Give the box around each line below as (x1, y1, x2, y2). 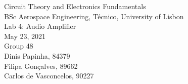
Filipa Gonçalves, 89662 (4, 60, 78, 71)
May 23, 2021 (4, 30, 46, 41)
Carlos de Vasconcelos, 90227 (4, 70, 94, 81)
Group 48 (4, 40, 33, 51)
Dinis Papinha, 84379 (4, 50, 70, 61)
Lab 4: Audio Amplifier (4, 21, 76, 31)
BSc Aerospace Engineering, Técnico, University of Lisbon (4, 11, 184, 21)
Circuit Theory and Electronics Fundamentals (4, 1, 146, 11)
